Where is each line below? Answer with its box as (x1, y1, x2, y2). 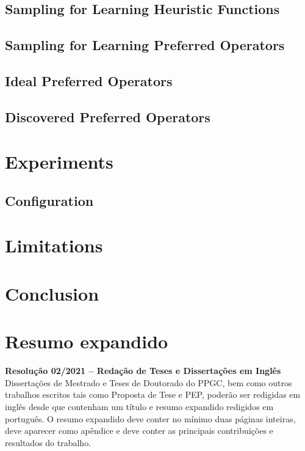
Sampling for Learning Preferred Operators (5, 35, 285, 54)
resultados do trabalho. (5, 436, 91, 449)
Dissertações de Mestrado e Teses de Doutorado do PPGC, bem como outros (5, 376, 292, 389)
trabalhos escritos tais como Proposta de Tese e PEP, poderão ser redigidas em (5, 388, 301, 401)
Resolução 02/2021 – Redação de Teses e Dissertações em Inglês (5, 364, 281, 377)
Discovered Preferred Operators (5, 107, 210, 126)
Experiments (5, 149, 113, 174)
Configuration (5, 191, 94, 210)
